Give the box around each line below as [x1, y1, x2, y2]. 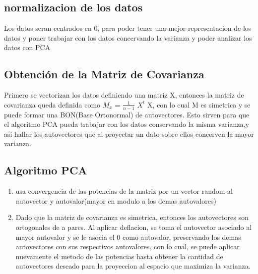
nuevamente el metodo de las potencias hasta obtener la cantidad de [15, 251, 223, 261]
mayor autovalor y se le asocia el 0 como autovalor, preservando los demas [15, 231, 241, 242]
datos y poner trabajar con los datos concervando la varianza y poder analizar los [4, 32, 252, 43]
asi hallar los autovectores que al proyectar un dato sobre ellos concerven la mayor [4, 128, 254, 139]
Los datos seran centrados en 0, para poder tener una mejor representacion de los [4, 23, 252, 33]
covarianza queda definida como [4, 99, 101, 110]
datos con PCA [4, 42, 51, 53]
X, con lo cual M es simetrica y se [147, 99, 251, 110]
